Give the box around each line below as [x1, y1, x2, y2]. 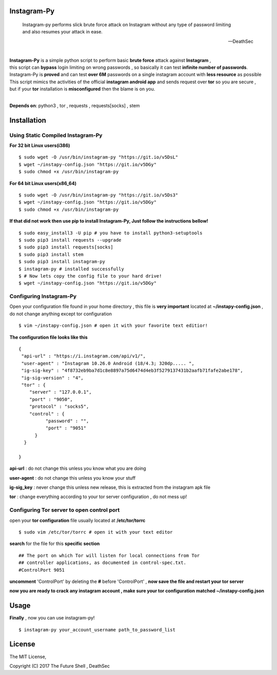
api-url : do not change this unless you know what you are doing [9, 465, 146, 471]
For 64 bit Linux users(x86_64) [9, 180, 77, 186]
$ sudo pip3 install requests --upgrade [18, 237, 122, 243]
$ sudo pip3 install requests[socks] [18, 244, 114, 250]
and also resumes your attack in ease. [22, 29, 103, 35]
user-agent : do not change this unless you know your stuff [9, 475, 136, 481]
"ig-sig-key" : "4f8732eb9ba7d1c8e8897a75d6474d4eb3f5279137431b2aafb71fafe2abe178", [21, 368, 243, 374]
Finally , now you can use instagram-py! [9, 615, 95, 621]
